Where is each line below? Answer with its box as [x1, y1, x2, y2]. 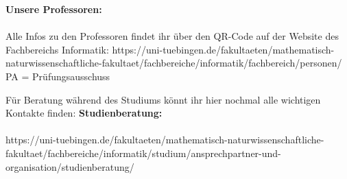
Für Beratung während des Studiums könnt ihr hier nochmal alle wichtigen [5, 92, 321, 106]
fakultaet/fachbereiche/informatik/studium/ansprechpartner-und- [5, 145, 281, 160]
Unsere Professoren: [5, 2, 102, 16]
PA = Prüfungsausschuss [5, 69, 110, 83]
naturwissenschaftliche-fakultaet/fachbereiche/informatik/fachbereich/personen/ [5, 56, 342, 70]
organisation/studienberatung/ [5, 159, 134, 174]
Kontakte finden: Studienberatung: [5, 106, 163, 120]
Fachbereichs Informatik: [5, 42, 109, 56]
